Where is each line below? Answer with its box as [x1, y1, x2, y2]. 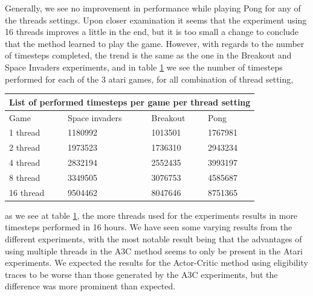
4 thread [9, 156, 40, 169]
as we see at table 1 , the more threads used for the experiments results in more [5, 209, 298, 221]
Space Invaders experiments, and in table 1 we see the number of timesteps [5, 60, 283, 73]
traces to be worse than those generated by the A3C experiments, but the [5, 268, 278, 280]
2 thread [9, 141, 40, 154]
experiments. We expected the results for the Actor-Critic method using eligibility [5, 256, 308, 269]
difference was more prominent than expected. [5, 280, 176, 292]
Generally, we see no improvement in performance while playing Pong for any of [5, 2, 301, 14]
